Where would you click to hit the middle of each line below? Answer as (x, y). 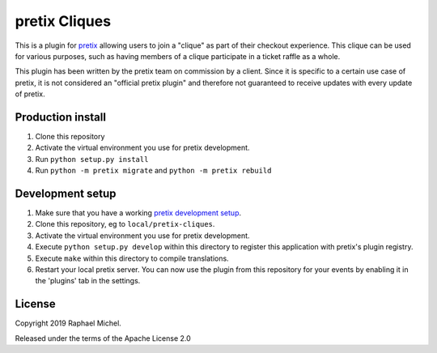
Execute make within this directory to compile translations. (132, 258)
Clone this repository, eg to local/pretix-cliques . (125, 224)
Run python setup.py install (92, 159)
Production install (61, 117)
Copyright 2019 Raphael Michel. (68, 323)
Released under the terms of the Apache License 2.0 (103, 338)
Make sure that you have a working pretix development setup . (138, 213)
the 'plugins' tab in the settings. (88, 281)
